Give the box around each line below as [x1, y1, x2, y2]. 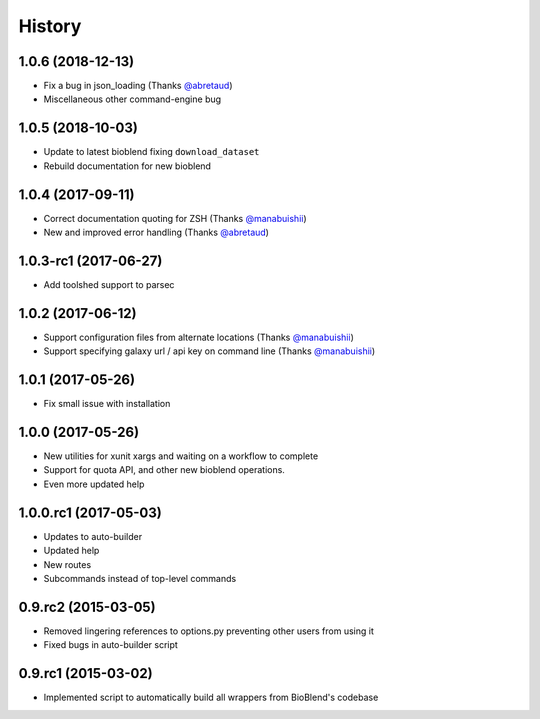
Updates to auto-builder [43, 530, 143, 542]
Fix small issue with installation [43, 398, 171, 410]
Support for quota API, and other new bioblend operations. [43, 464, 285, 476]
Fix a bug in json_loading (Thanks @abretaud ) [43, 80, 234, 92]
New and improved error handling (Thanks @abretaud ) [43, 226, 270, 239]
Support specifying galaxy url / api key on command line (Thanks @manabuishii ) [43, 345, 376, 357]
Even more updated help [43, 478, 145, 490]
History [18, 15, 82, 37]
